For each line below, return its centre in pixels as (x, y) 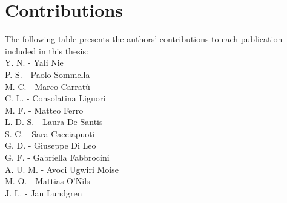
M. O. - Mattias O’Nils (48, 181)
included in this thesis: (47, 50)
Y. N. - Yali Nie (34, 63)
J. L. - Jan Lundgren (44, 192)
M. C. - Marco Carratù (48, 86)
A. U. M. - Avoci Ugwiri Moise (62, 169)
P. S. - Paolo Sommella (48, 74)
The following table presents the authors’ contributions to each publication (144, 39)
